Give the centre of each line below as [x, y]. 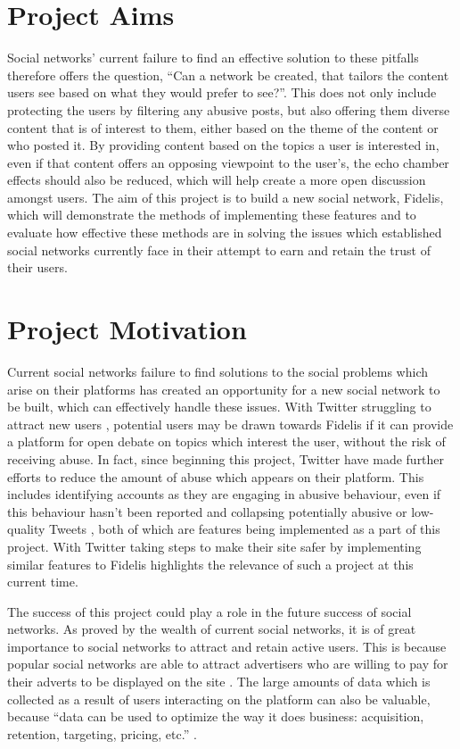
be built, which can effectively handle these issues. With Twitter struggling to [219, 407]
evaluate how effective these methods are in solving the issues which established [225, 233]
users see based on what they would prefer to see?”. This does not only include [222, 92]
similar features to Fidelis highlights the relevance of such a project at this [210, 564]
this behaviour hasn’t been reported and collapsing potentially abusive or [207, 511]
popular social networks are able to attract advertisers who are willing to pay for [228, 664]
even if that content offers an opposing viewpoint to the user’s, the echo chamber [228, 162]
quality [26, 529]
